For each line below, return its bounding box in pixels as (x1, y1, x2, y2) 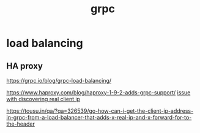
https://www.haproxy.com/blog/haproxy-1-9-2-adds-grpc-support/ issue (6, 89, 191, 96)
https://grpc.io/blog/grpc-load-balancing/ (6, 77, 112, 84)
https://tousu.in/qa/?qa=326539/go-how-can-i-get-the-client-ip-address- (6, 107, 194, 115)
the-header (6, 120, 35, 127)
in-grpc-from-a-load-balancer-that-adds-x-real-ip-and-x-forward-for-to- (6, 114, 192, 121)
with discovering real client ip (6, 96, 81, 102)
